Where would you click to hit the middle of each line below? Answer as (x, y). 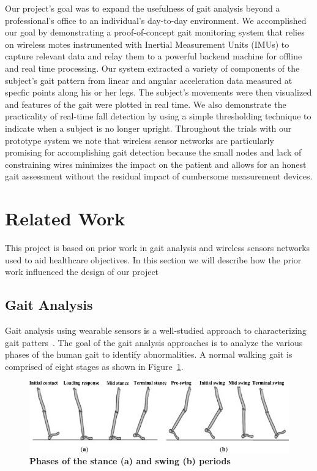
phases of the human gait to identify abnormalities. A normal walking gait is (149, 354)
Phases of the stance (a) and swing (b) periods (130, 461)
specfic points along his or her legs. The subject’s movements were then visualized (158, 92)
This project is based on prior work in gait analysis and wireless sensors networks (158, 248)
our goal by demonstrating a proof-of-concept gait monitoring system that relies (155, 32)
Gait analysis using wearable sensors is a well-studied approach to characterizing (156, 330)
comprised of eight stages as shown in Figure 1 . (94, 366)
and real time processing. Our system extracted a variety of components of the (152, 68)
